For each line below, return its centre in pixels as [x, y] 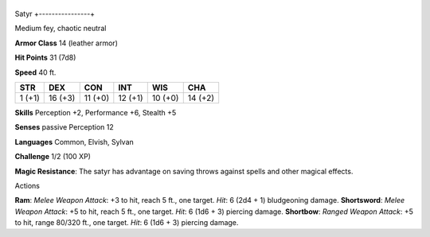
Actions [27, 185]
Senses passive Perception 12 [64, 127]
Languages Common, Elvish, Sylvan [74, 142]
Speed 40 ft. [35, 72]
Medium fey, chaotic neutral [61, 29]
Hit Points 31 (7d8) [45, 58]
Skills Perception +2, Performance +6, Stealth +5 [96, 112]
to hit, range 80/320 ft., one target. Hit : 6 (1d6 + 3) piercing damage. [127, 223]
